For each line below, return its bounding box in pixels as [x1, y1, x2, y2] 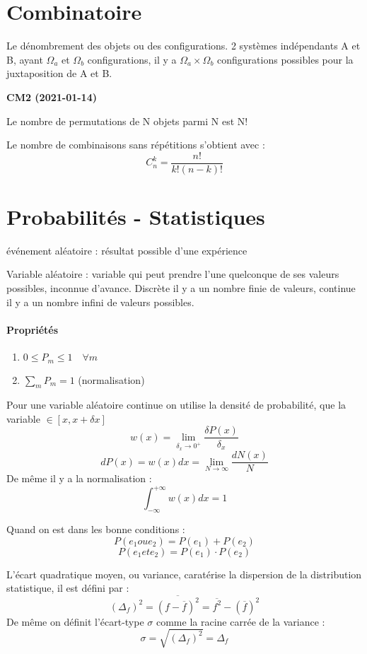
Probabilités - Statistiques [6, 202, 265, 230]
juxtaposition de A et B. [6, 66, 112, 81]
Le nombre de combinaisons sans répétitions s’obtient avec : [6, 137, 265, 152]
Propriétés [6, 322, 59, 337]
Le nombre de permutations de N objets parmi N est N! [6, 113, 248, 128]
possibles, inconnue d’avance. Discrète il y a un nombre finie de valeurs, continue [6, 281, 356, 296]
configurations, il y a [87, 52, 177, 66]
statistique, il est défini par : [6, 580, 129, 595]
